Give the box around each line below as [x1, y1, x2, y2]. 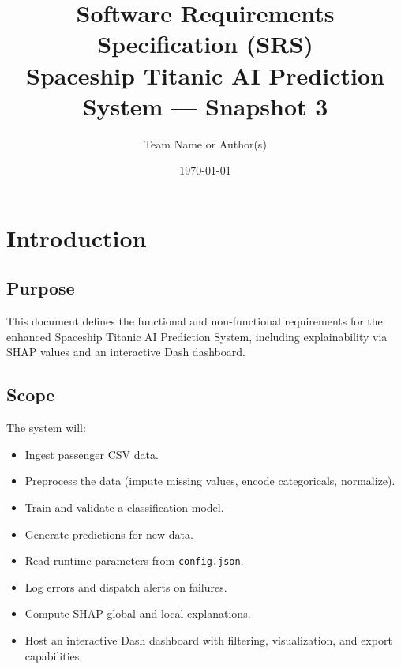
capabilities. [24, 647, 83, 663]
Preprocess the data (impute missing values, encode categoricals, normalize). [24, 472, 395, 489]
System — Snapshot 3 [82, 89, 328, 122]
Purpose [6, 276, 75, 300]
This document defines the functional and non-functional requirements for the [6, 313, 383, 329]
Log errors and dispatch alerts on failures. [24, 578, 227, 595]
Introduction [6, 221, 147, 254]
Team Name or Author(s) [144, 135, 267, 152]
